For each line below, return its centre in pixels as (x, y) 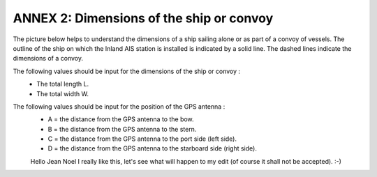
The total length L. (63, 84)
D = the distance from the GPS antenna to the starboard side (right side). (153, 148)
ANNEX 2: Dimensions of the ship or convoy (143, 18)
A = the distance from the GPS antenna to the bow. (121, 119)
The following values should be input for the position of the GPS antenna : (119, 106)
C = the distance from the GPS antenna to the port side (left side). (142, 139)
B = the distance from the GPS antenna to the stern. (122, 129)
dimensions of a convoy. (48, 59)
